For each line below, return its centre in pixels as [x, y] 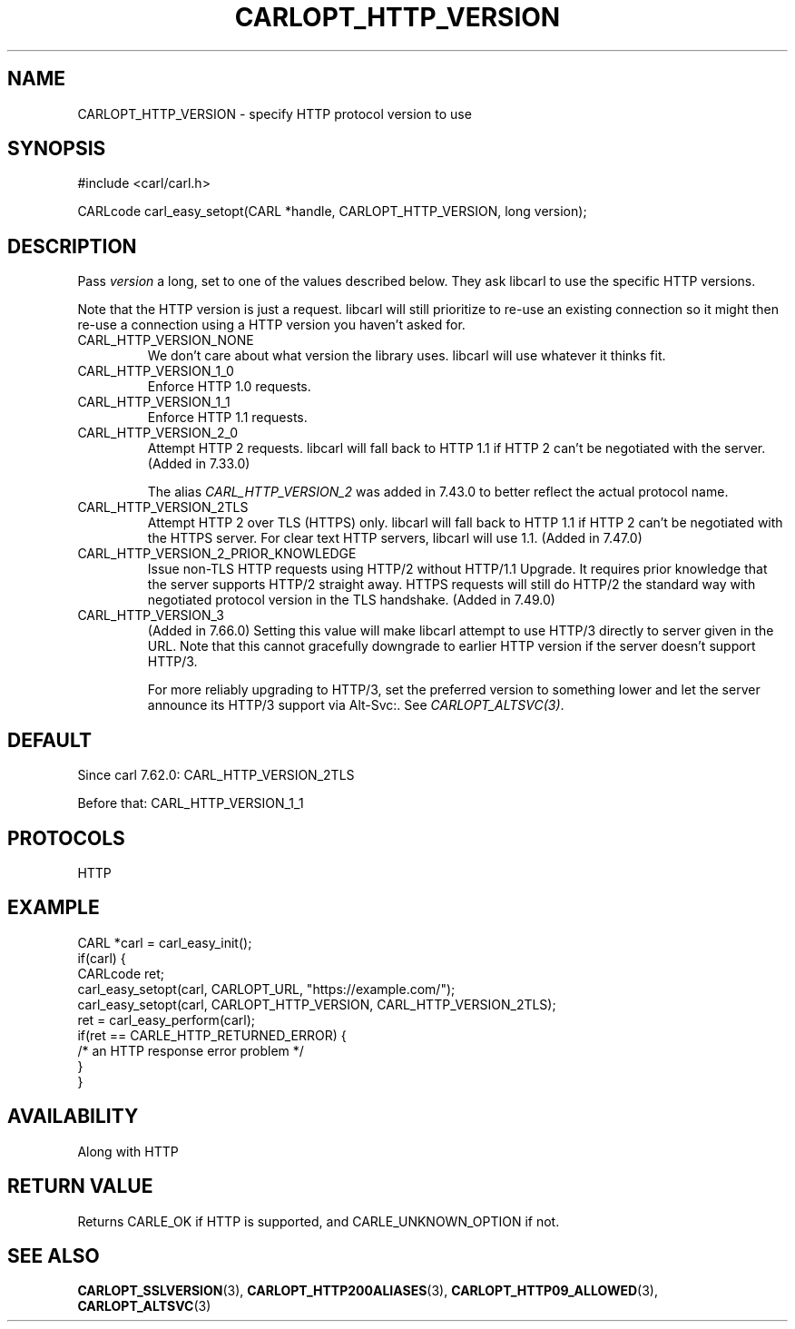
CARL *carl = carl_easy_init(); [165, 942]
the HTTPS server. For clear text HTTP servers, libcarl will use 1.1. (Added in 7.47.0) [395, 538]
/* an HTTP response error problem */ [191, 1050]
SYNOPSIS [57, 149]
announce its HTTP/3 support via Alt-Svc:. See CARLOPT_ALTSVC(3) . [356, 705]
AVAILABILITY [73, 1117]
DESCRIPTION [72, 246]
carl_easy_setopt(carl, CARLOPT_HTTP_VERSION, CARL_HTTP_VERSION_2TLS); [317, 1004]
